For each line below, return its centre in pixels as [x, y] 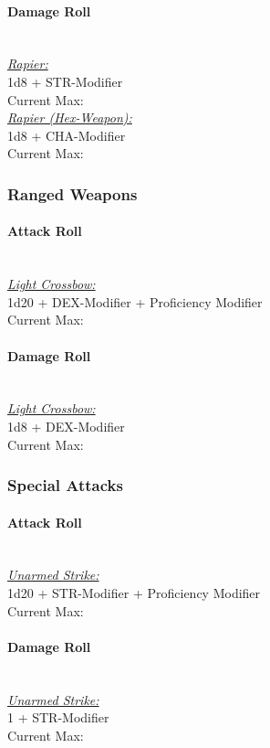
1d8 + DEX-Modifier [66, 426]
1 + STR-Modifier [58, 717]
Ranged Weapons [73, 193]
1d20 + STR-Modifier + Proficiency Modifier [134, 592]
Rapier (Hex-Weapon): [70, 118]
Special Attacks [65, 485]
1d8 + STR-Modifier [65, 81]
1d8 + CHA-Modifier [67, 135]
